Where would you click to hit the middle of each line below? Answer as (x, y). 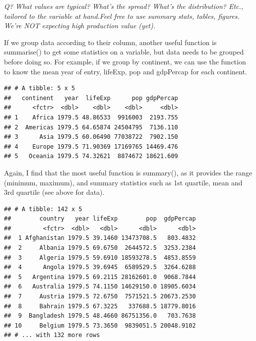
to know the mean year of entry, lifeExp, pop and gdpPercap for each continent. (126, 71)
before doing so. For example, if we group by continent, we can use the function (125, 61)
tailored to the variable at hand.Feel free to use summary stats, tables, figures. (122, 16)
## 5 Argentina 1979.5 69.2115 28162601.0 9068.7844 (100, 277)
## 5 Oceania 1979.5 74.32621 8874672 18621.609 (91, 156)
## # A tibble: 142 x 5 (43, 209)
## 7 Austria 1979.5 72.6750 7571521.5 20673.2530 (100, 297)
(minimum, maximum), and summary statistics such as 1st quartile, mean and (123, 182)
